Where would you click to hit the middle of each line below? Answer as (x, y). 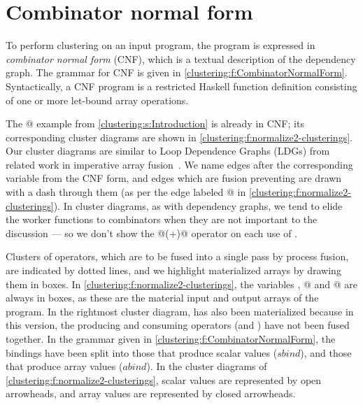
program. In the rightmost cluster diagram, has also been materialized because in (180, 311)
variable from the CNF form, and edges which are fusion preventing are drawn (174, 178)
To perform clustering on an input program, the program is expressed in (161, 45)
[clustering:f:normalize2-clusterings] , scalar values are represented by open (164, 379)
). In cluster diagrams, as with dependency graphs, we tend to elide (198, 205)
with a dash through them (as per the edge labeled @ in (126, 192)
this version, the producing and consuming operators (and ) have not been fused (178, 325)
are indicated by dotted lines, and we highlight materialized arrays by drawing (173, 270)
